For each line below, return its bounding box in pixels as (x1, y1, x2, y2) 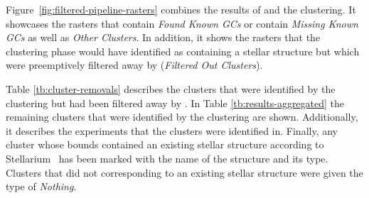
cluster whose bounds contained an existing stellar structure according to (6, 137, 324, 152)
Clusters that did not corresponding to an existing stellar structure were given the (6, 165, 363, 180)
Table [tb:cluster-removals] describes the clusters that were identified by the (6, 81, 336, 96)
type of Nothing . (6, 179, 77, 194)
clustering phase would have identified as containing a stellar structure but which (6, 43, 360, 58)
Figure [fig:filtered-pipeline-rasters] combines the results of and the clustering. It (6, 2, 356, 16)
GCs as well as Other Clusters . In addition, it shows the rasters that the (6, 30, 321, 45)
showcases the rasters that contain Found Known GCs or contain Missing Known (6, 16, 358, 31)
